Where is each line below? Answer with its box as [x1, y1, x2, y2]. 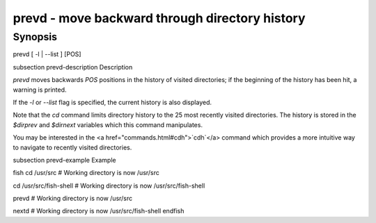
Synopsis [13, 31, 58, 43]
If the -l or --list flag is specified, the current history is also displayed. [13, 98, 212, 106]
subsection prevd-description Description [13, 63, 133, 71]
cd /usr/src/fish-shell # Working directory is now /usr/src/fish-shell [13, 181, 205, 190]
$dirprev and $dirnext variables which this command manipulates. [13, 120, 203, 129]
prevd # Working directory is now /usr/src [13, 195, 133, 203]
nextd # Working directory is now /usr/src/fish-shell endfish [13, 207, 185, 215]
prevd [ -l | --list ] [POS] [13, 50, 81, 58]
